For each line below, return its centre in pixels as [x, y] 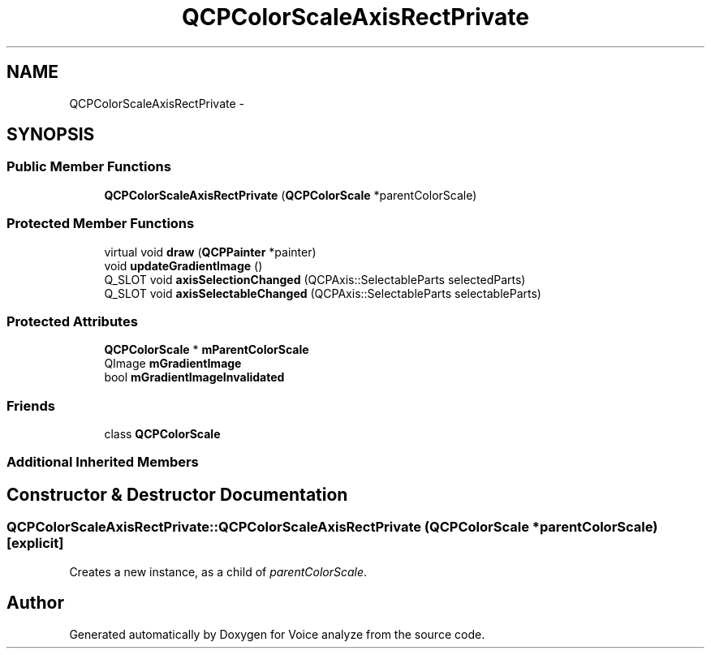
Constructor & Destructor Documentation [177, 494]
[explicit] [35, 543]
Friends [31, 405]
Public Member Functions [89, 167]
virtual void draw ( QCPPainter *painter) [210, 252]
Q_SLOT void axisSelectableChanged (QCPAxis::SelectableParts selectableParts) [323, 293]
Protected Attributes [72, 321]
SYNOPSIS [51, 135]
